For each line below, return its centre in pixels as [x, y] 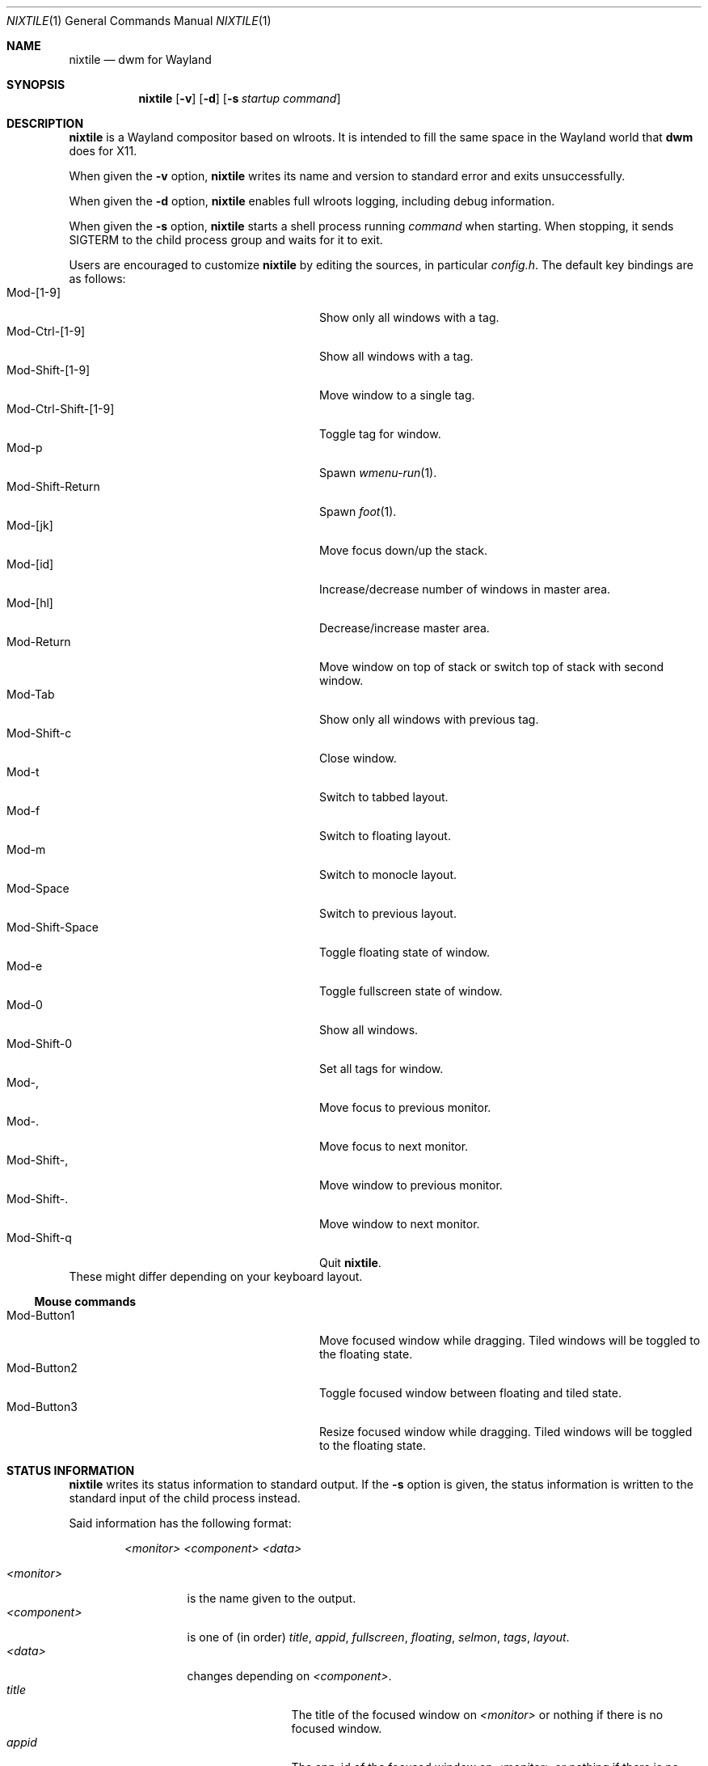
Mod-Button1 [41, 1315]
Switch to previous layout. [388, 913]
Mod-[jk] [30, 525]
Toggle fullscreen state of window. [411, 991]
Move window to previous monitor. [411, 1185]
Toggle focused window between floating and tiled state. [470, 1393]
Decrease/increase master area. [405, 628]
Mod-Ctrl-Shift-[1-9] [61, 409]
